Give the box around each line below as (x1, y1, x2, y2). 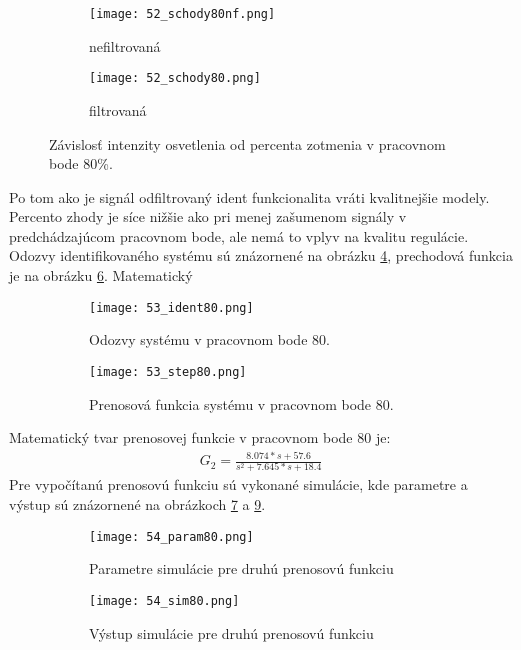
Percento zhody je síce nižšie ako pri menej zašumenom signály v (9, 206, 407, 227)
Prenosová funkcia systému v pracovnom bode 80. (89, 393, 394, 414)
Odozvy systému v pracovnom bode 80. (89, 329, 330, 350)
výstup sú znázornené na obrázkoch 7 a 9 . (9, 494, 266, 514)
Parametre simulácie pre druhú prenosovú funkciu (89, 558, 394, 579)
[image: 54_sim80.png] (89, 593, 240, 608)
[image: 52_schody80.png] (89, 71, 261, 86)
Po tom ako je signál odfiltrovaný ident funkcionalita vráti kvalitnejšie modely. (9, 186, 490, 207)
